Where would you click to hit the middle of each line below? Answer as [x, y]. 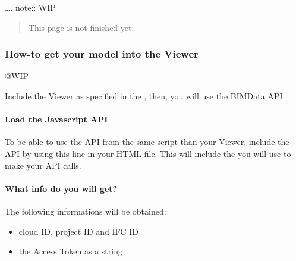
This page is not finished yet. [81, 27]
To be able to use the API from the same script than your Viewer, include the [147, 142]
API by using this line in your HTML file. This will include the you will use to [148, 153]
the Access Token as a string [70, 251]
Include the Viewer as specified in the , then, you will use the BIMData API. [145, 96]
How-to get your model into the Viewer [102, 54]
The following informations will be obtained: [86, 211]
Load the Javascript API [56, 119]
